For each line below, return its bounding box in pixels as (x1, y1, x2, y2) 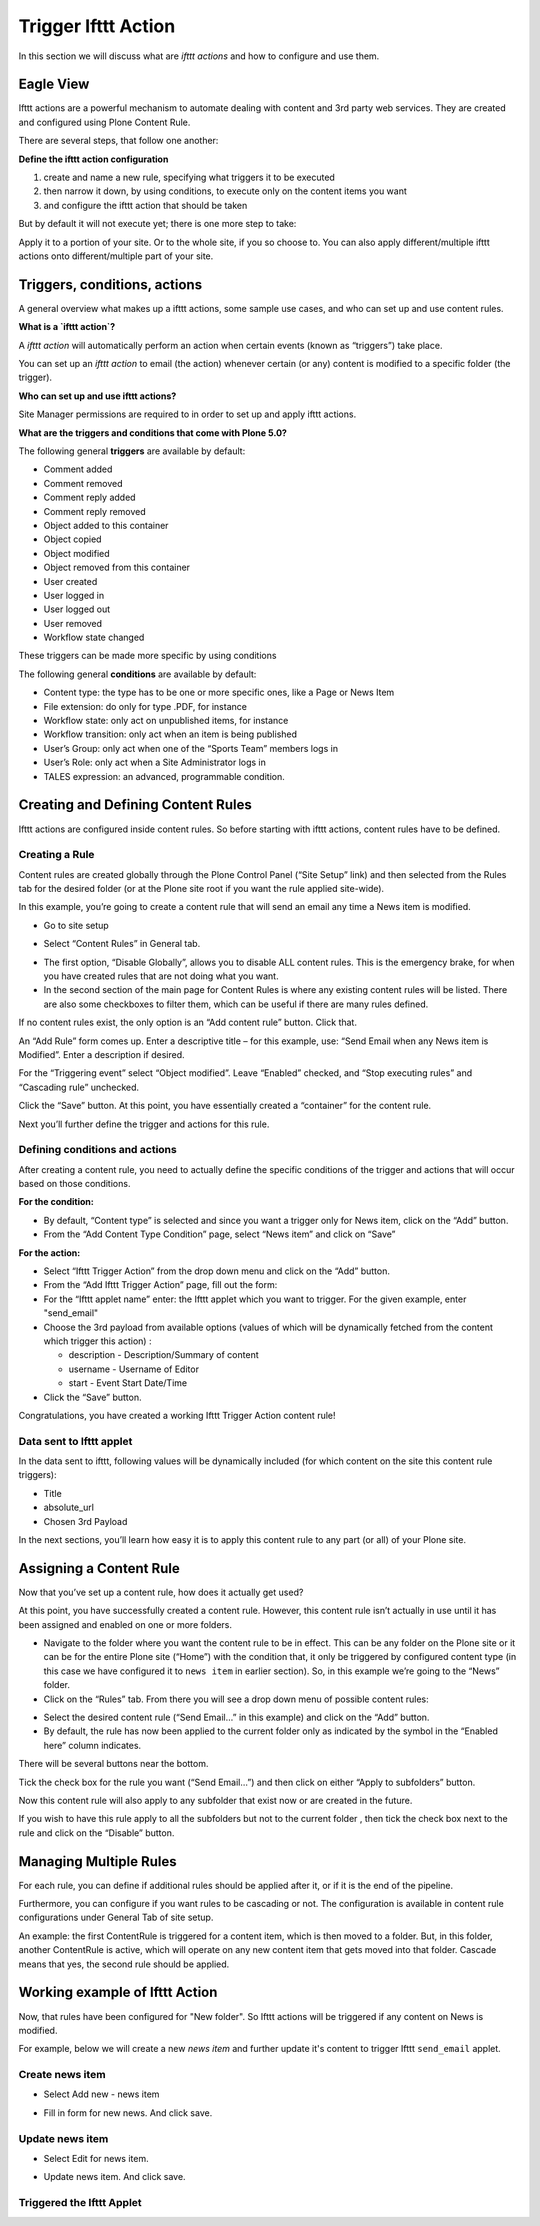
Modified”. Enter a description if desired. (18, 1048, 185, 1060)
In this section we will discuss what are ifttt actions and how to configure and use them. (18, 50, 380, 62)
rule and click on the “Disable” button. (18, 1826, 175, 1839)
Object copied (43, 533, 102, 545)
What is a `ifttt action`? (18, 321, 116, 333)
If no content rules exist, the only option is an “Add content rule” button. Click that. (18, 1016, 357, 1029)
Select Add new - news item (43, 2088, 160, 2100)
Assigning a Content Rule (18, 1560, 180, 1577)
